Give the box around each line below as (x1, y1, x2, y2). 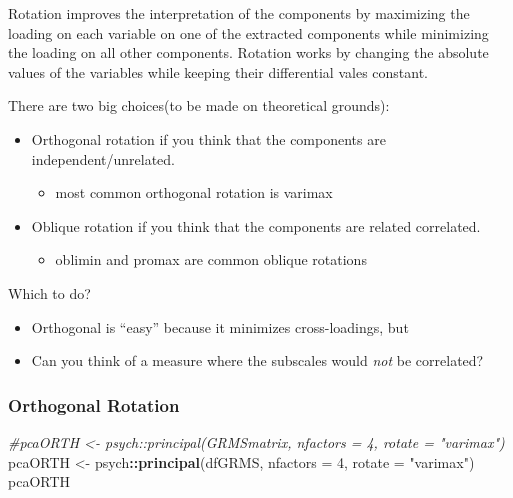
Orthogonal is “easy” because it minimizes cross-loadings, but (31, 316, 409, 337)
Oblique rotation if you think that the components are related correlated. (31, 215, 481, 236)
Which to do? (8, 282, 91, 303)
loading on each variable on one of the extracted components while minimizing (8, 22, 489, 43)
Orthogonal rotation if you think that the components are (31, 128, 386, 149)
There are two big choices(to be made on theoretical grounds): (8, 95, 390, 116)
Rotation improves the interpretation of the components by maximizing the (8, 3, 470, 23)
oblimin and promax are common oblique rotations (55, 249, 367, 270)
